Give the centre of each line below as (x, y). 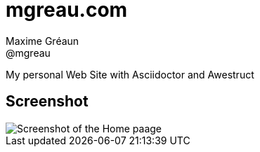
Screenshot (47, 102)
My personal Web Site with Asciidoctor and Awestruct (130, 74)
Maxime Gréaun (43, 41)
